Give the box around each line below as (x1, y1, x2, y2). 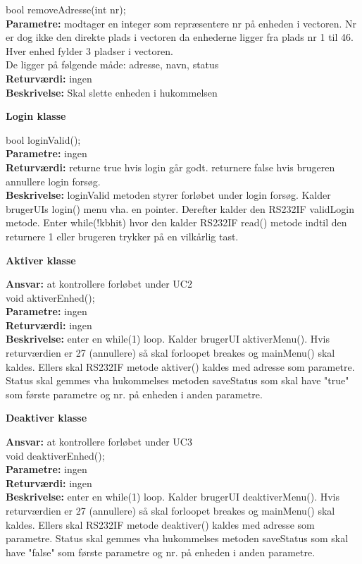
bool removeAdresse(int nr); (6, 2, 126, 16)
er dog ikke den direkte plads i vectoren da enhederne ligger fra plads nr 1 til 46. (6, 30, 354, 44)
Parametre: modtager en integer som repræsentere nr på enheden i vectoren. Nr (6, 16, 357, 30)
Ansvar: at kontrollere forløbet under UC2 (6, 276, 192, 291)
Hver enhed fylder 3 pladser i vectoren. (6, 43, 173, 58)
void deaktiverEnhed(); (6, 448, 105, 462)
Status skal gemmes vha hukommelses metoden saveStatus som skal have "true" (6, 373, 349, 388)
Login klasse (6, 109, 66, 123)
